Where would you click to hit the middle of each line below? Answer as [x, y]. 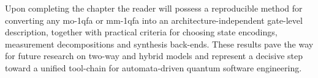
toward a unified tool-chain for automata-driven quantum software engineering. [153, 67]
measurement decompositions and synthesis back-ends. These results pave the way [159, 44]
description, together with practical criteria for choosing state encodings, [141, 32]
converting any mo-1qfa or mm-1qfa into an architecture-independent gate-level [154, 20]
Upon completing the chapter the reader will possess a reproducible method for [154, 8]
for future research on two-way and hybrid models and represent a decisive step [154, 56]
